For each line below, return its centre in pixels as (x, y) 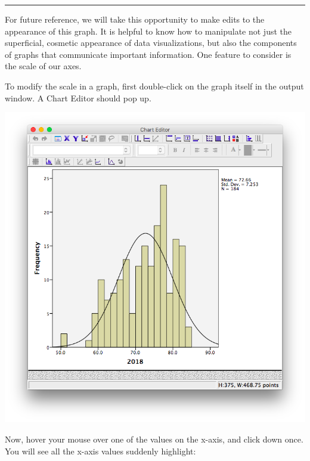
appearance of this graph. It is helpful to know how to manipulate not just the (148, 31)
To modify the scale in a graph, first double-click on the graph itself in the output (154, 86)
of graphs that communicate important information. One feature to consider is (148, 54)
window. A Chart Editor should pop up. (78, 98)
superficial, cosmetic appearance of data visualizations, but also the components (151, 43)
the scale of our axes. (43, 66)
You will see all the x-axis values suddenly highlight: (100, 451)
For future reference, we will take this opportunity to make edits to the (135, 19)
